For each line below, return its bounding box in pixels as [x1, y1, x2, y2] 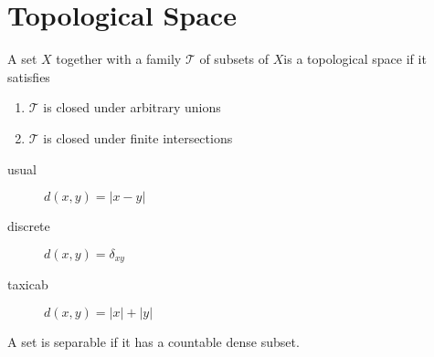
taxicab [7, 275, 48, 294]
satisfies [7, 67, 50, 86]
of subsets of [199, 49, 270, 68]
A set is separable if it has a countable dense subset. [7, 331, 300, 351]
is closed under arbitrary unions [43, 98, 221, 117]
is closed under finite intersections [43, 128, 233, 147]
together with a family [56, 49, 182, 68]
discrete [7, 216, 50, 236]
